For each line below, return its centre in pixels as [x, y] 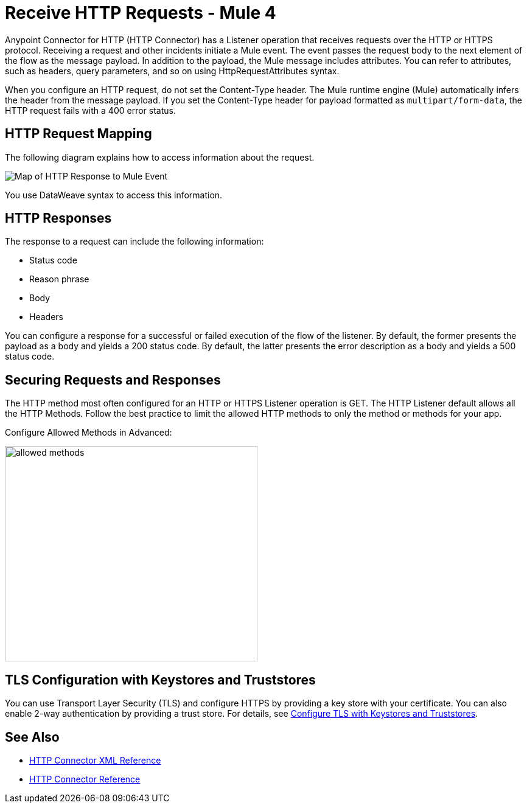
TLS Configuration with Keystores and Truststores [160, 680]
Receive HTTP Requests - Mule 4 [141, 13]
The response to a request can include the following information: [134, 242]
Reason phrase [59, 279]
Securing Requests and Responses [113, 380]
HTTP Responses [58, 218]
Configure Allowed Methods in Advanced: [89, 433]
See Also [32, 737]
